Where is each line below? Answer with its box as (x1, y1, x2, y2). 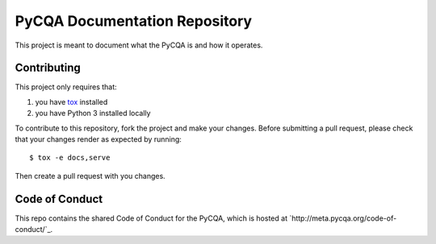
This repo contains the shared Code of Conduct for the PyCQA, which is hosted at (15, 213, 288, 223)
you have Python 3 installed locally (35, 109, 151, 118)
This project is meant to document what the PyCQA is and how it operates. (15, 40, 263, 50)
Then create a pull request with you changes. (15, 171, 166, 180)
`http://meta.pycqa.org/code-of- (289, 213, 397, 223)
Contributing (15, 61, 81, 75)
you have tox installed (35, 97, 108, 106)
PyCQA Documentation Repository (15, 12, 253, 30)
